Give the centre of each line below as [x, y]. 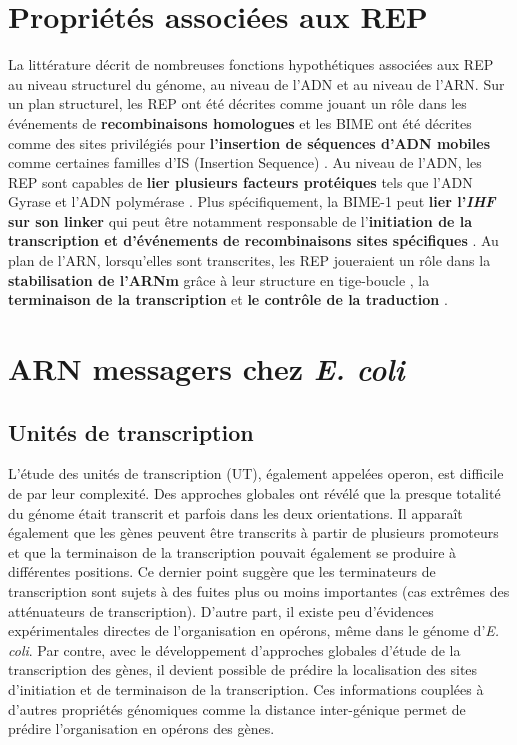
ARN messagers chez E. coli [206, 369]
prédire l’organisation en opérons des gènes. [141, 728]
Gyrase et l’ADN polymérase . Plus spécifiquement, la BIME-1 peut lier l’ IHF [252, 201]
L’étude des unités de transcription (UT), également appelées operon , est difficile [256, 473]
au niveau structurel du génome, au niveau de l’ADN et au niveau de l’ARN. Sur [256, 83]
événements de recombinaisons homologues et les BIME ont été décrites [240, 122]
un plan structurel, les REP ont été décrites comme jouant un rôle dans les [237, 103]
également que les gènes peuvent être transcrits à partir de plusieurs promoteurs [253, 532]
